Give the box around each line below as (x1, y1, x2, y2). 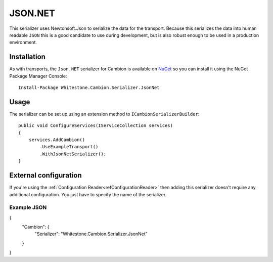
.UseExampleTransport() (39, 144, 99, 150)
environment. (9, 39, 37, 46)
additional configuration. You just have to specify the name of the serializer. (9, 191, 167, 197)
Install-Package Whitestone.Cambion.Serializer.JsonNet (18, 85, 160, 91)
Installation (9, 53, 45, 61)
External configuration (9, 171, 82, 180)
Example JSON (9, 204, 47, 211)
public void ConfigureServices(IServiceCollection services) (18, 123, 173, 128)
